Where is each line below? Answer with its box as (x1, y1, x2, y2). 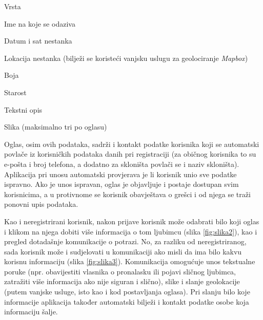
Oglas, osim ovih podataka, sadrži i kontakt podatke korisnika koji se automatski (4, 138, 259, 149)
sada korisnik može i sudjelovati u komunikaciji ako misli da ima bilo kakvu (4, 246, 242, 257)
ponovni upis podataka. (4, 199, 78, 209)
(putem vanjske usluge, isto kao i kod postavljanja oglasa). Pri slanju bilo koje (4, 286, 250, 297)
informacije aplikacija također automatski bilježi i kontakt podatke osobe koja (4, 296, 249, 307)
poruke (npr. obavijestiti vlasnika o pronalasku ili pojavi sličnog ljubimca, (4, 266, 236, 276)
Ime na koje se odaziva (4, 18, 75, 29)
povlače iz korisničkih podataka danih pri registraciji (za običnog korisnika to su (4, 148, 256, 159)
